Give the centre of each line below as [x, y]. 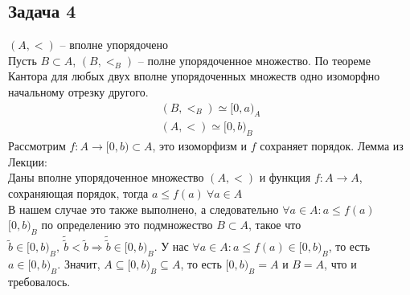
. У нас [171, 246]
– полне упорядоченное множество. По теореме [254, 60]
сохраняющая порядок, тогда [78, 193]
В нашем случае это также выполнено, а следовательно [143, 209]
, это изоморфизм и [200, 146]
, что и [340, 264]
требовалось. [39, 282]
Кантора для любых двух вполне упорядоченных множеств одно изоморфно [194, 76]
